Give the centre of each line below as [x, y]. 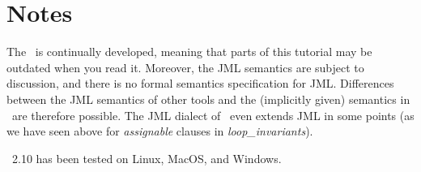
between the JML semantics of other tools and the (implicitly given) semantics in [208, 99]
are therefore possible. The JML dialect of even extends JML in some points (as [213, 115]
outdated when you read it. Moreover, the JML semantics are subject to [185, 67]
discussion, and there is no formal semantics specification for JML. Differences [200, 83]
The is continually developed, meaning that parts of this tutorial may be [189, 52]
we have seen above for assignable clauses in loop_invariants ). [160, 131]
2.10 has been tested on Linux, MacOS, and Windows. [147, 158]
